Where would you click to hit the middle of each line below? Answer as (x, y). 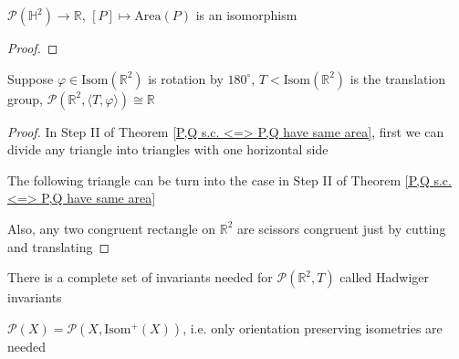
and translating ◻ (59, 246)
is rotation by (186, 78)
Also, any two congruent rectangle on (112, 228)
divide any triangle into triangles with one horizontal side (168, 149)
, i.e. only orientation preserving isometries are (313, 327)
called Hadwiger (385, 277)
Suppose (31, 78)
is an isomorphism (246, 15)
